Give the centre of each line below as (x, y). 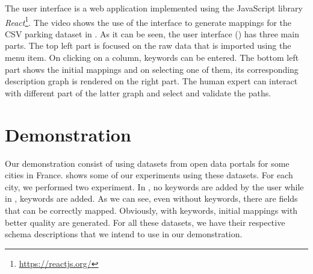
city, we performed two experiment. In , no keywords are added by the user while (154, 186)
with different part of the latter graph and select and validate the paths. (138, 92)
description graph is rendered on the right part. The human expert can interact (151, 81)
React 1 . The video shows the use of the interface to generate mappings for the (148, 21)
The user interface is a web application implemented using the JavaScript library (154, 8)
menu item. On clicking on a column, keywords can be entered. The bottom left (152, 58)
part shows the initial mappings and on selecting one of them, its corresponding (152, 69)
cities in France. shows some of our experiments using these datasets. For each (149, 175)
